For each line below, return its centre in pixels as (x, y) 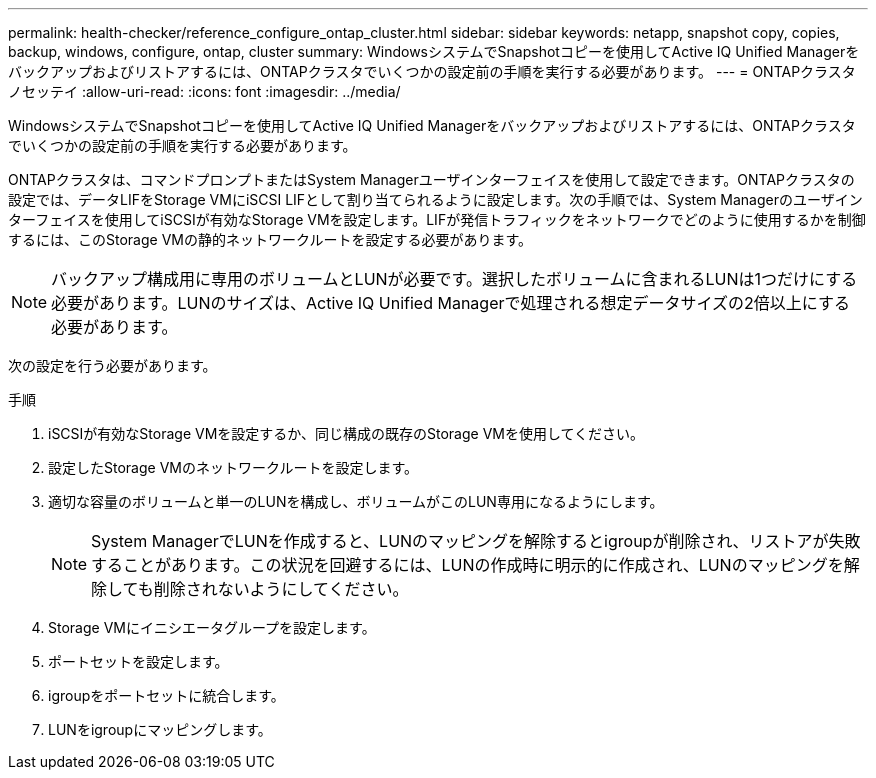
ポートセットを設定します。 (138, 661)
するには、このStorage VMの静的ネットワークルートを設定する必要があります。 (270, 239)
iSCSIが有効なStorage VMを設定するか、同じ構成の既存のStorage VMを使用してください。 (346, 433)
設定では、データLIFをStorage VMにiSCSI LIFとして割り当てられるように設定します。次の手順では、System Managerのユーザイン (435, 199)
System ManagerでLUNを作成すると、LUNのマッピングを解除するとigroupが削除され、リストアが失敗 (476, 541)
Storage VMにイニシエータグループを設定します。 (212, 627)
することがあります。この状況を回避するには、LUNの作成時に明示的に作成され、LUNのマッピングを (467, 565)
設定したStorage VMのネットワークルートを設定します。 (233, 467)
